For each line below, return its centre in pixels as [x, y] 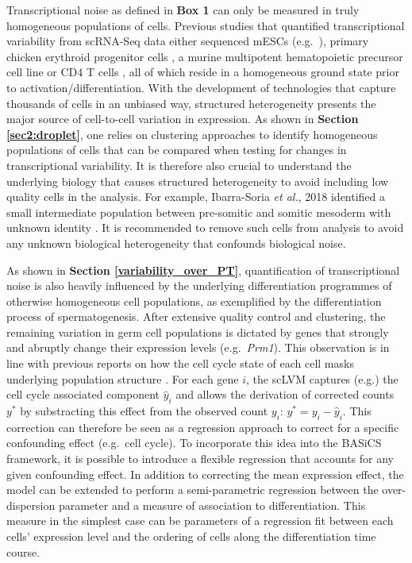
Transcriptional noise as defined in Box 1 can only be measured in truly [183, 10]
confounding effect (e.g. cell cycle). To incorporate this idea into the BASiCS [194, 443]
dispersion [31, 505]
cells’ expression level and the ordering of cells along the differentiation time [191, 536]
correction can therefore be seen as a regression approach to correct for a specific [203, 427]
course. [23, 551]
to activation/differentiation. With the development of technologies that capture [201, 87]
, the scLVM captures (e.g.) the [322, 378]
